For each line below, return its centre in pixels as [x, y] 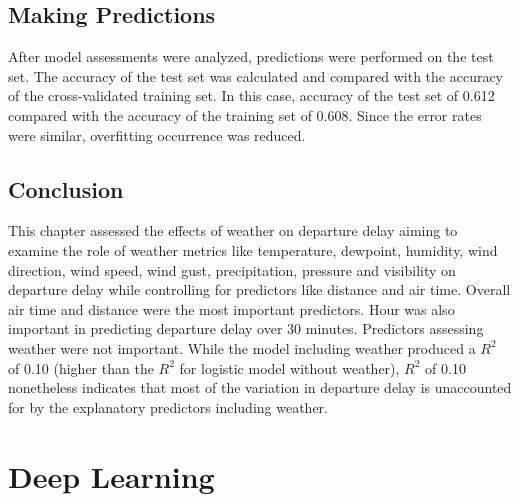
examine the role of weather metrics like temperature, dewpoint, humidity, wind [253, 249]
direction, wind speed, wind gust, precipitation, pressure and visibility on [232, 269]
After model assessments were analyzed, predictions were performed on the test [251, 56]
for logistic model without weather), [289, 367]
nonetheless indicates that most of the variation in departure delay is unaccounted [260, 387]
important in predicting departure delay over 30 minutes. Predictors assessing [246, 328]
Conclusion [66, 188]
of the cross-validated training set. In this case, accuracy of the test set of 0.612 [251, 95]
